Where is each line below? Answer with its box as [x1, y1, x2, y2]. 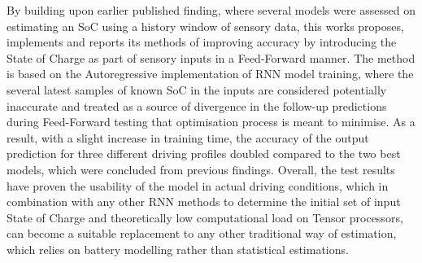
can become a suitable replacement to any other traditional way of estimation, [7, 225, 397, 242]
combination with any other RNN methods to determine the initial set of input [7, 193, 401, 210]
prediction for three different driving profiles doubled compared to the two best [7, 145, 401, 162]
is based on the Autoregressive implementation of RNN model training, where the [7, 65, 414, 82]
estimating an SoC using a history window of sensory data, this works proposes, [7, 17, 404, 34]
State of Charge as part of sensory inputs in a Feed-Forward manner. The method [7, 49, 415, 66]
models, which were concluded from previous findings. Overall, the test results [7, 160, 395, 178]
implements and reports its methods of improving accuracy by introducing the [7, 33, 397, 50]
